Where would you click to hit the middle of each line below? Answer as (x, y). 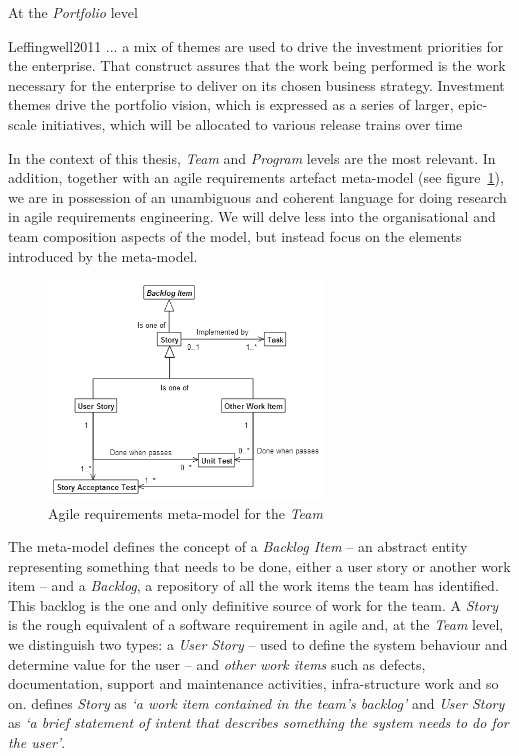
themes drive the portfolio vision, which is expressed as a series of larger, (231, 104)
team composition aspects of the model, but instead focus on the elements (235, 235)
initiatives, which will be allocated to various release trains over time (252, 123)
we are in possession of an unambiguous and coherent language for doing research (257, 196)
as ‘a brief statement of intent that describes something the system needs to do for (258, 722)
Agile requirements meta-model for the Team (185, 512)
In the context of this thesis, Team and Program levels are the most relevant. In (252, 157)
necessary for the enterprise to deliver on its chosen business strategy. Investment (256, 84)
